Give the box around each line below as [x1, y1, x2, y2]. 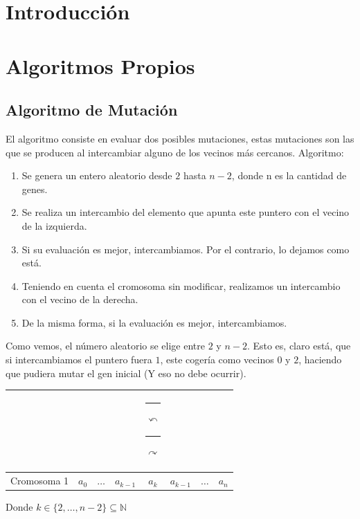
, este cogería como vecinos [160, 352, 274, 367]
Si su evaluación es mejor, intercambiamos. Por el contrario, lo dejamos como [21, 242, 350, 256]
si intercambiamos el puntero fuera [6, 352, 152, 367]
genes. [21, 181, 48, 196]
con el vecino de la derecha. [21, 292, 138, 307]
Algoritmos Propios [6, 51, 195, 80]
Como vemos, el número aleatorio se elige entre [6, 338, 205, 353]
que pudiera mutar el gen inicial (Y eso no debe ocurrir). [6, 365, 246, 380]
